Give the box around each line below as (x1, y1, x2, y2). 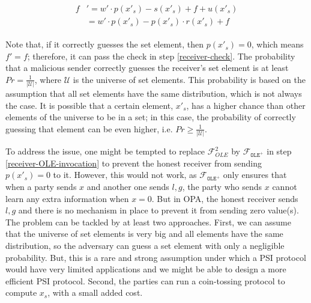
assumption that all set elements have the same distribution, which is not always (5, 87, 302, 100)
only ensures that (223, 168, 287, 181)
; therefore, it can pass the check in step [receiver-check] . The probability (27, 49, 295, 62)
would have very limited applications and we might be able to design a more (5, 263, 286, 275)
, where (34, 73, 62, 85)
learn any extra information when (5, 192, 129, 204)
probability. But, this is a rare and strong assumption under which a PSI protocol (5, 251, 306, 263)
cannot (272, 180, 297, 193)
